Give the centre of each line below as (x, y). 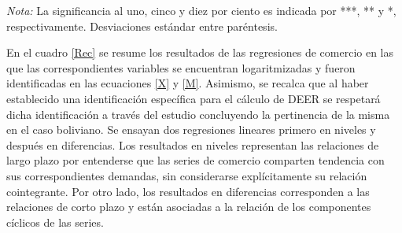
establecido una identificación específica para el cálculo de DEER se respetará (194, 98)
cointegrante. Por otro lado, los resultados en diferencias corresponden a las (188, 191)
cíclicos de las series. (55, 222)
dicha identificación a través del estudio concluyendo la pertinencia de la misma (198, 114)
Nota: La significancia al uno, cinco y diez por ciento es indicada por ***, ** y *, (201, 10)
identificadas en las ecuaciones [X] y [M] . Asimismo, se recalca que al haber (188, 83)
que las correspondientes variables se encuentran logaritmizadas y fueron (181, 67)
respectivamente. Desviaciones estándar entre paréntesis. (142, 26)
